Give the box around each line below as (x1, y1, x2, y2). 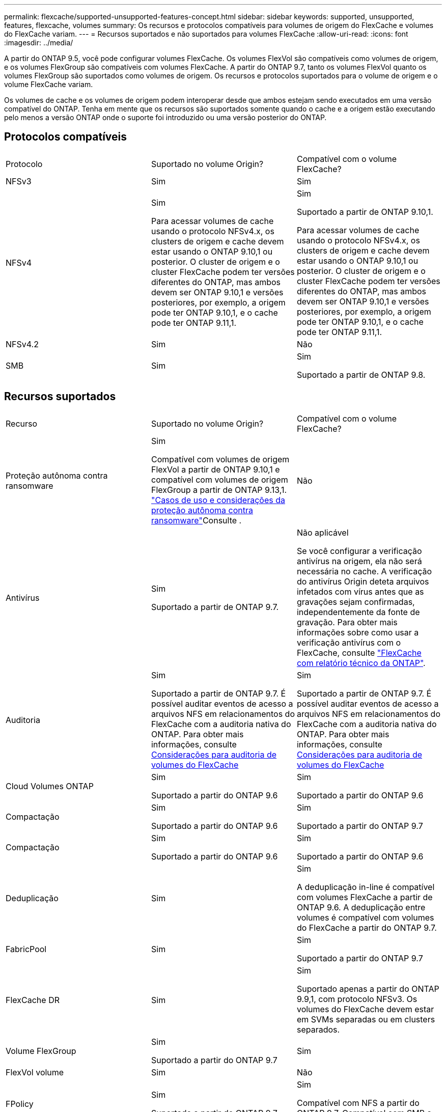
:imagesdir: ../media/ (4, 38, 73, 47)
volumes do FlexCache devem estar (296, 1004, 434, 1014)
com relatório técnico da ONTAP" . (296, 657, 426, 668)
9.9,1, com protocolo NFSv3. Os (296, 993, 417, 1004)
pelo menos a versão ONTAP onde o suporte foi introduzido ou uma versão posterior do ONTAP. (4, 113, 327, 122)
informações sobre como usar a (296, 627, 419, 637)
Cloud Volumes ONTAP (6, 781, 94, 791)
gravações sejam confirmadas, (296, 596, 415, 607)
